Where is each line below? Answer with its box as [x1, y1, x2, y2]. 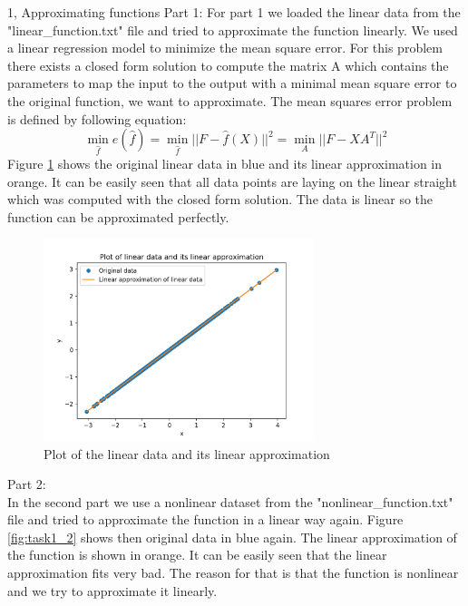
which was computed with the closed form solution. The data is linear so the [7, 190, 434, 209]
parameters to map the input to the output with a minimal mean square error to [7, 73, 457, 93]
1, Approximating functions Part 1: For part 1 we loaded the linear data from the [7, 3, 461, 21]
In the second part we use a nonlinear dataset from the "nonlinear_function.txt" [7, 492, 453, 511]
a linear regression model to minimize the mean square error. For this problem [7, 38, 443, 57]
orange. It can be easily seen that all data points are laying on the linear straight [7, 171, 457, 191]
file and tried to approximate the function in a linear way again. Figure [7, 510, 404, 529]
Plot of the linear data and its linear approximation [44, 444, 330, 463]
